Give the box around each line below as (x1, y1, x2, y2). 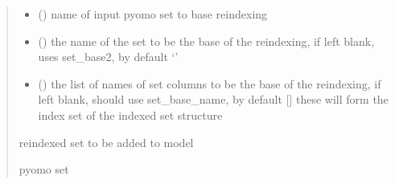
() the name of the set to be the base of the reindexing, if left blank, (38, 32, 375, 49)
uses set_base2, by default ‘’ (38, 48, 179, 65)
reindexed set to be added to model (19, 133, 194, 150)
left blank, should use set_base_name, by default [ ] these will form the (38, 91, 389, 108)
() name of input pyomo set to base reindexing (38, 6, 268, 22)
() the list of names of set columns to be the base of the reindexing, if (38, 75, 381, 92)
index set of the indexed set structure (38, 106, 223, 123)
